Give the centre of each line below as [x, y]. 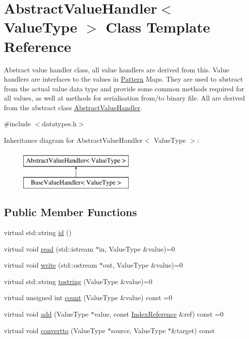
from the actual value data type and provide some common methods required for [124, 88]
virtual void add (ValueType [46, 314]
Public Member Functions [70, 212]
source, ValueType [138, 330]
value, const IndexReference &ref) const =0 [159, 314]
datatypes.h [59, 124]
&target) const [193, 330]
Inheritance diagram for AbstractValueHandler [73, 140]
